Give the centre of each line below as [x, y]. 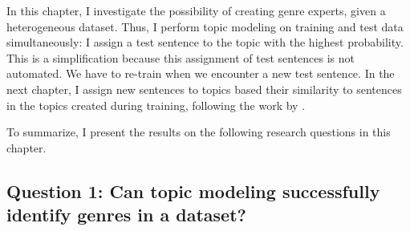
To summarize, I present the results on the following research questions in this [199, 132]
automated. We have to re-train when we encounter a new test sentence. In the [201, 73]
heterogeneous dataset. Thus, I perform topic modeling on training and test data [205, 26]
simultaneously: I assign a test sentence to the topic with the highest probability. [205, 42]
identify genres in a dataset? [126, 215]
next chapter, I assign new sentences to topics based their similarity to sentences [204, 89]
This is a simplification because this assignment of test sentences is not [181, 57]
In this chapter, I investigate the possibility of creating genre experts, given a [196, 10]
